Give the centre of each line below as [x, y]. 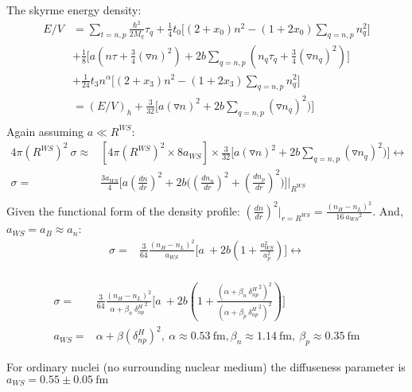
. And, [388, 210]
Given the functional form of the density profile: [123, 210]
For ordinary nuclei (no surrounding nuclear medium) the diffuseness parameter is [206, 366]
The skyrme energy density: [74, 10]
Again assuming [45, 131]
